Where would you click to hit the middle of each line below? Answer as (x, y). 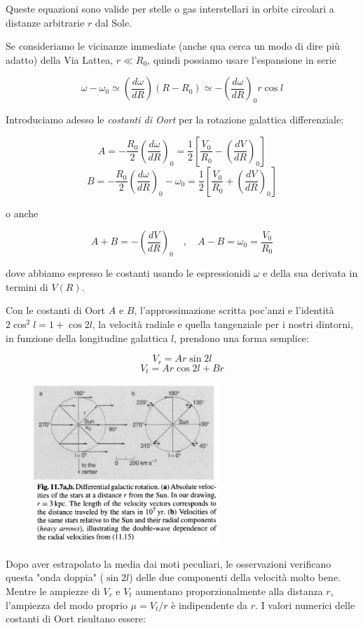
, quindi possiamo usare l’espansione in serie (242, 59)
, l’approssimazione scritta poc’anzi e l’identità (234, 310)
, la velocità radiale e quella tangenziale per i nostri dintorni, (222, 323)
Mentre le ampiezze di (53, 591)
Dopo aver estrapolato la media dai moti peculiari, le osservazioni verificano (169, 563)
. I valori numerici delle (305, 605)
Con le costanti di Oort (56, 310)
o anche (22, 213)
